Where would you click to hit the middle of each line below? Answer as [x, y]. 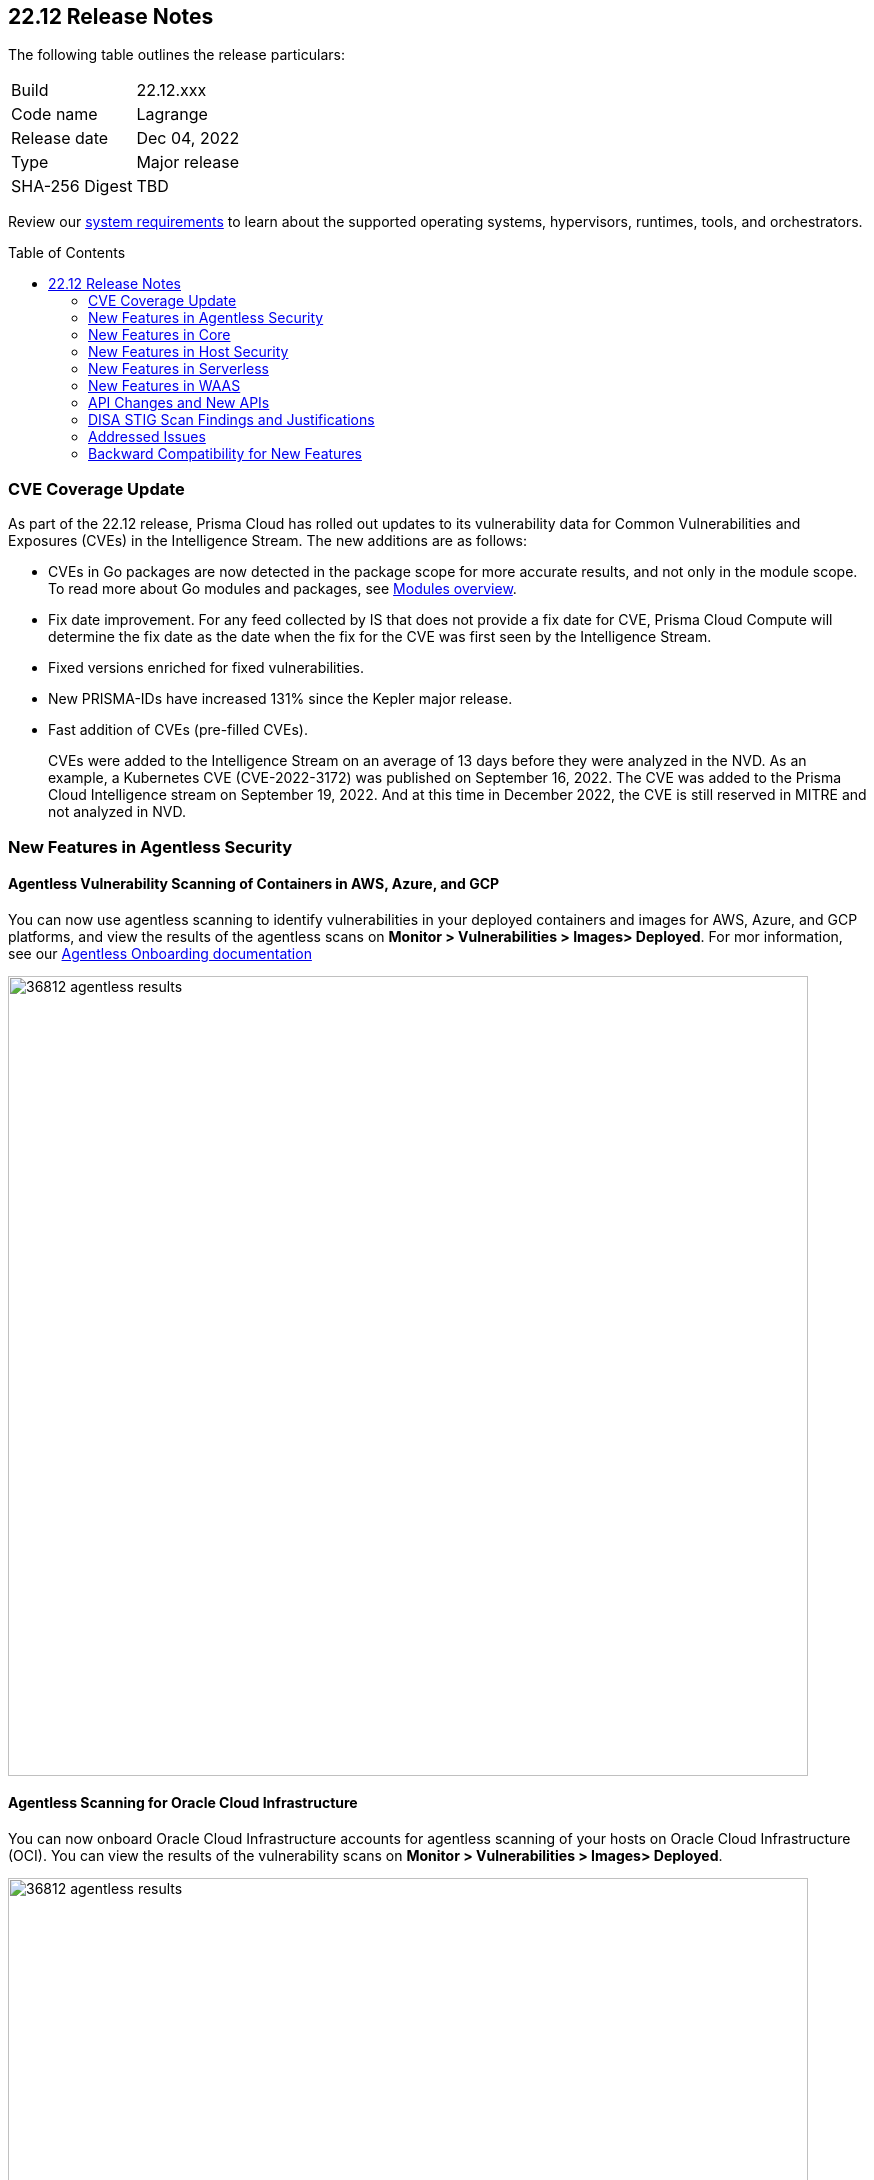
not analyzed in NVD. [117, 812]
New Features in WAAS [164, 386]
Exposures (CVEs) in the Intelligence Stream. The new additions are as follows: [268, 541]
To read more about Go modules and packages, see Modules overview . [282, 589]
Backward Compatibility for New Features [225, 454]
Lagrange [172, 114]
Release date [60, 138]
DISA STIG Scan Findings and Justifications [231, 420]
